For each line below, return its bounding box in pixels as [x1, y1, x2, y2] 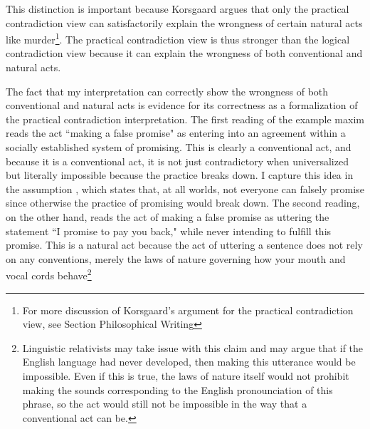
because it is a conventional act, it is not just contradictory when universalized [6, 153, 349, 168]
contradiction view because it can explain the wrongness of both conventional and [6, 46, 363, 61]
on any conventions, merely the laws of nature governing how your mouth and [6, 251, 346, 266]
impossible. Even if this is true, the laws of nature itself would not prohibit [22, 368, 349, 383]
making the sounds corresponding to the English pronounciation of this [22, 382, 333, 397]
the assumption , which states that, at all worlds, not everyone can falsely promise [6, 181, 364, 196]
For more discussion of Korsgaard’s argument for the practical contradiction [22, 302, 354, 317]
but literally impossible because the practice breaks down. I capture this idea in [6, 167, 354, 182]
